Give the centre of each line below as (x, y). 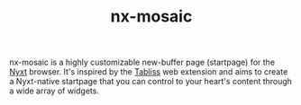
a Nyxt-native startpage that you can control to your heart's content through (151, 82)
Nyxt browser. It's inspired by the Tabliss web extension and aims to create (149, 72)
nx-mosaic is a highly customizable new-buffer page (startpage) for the (142, 62)
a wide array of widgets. (54, 91)
